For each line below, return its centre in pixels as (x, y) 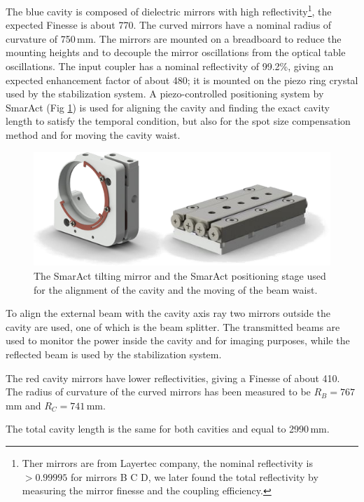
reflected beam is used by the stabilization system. (114, 354)
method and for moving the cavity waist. (93, 135)
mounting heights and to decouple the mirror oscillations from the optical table (176, 52)
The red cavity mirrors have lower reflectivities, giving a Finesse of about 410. (173, 378)
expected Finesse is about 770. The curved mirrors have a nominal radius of (169, 25)
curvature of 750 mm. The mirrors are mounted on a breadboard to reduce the (174, 38)
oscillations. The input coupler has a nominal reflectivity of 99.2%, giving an (170, 66)
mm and (23, 405)
